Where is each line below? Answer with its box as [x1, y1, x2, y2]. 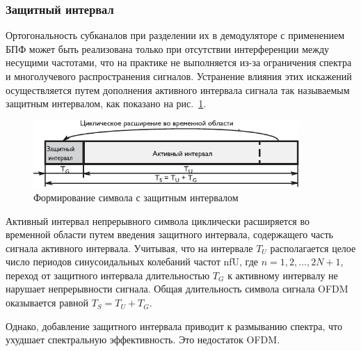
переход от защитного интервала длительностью [6, 267, 210, 282]
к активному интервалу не [227, 267, 338, 282]
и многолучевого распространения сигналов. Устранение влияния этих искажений [6, 69, 352, 83]
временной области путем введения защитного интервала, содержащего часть [6, 227, 334, 242]
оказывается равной [6, 295, 89, 310]
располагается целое [270, 240, 356, 255]
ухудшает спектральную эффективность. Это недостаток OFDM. [6, 332, 280, 347]
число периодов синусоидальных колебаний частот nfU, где [6, 254, 258, 269]
